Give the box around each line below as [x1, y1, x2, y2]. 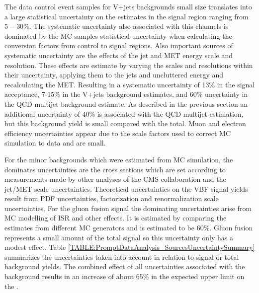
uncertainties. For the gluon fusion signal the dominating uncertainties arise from [4, 203, 252, 213]
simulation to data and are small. [4, 138, 106, 148]
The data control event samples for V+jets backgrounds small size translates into [4, 1, 252, 11]
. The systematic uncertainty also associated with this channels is [29, 21, 229, 31]
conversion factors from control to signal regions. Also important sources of [4, 40, 233, 51]
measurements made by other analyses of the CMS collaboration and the [4, 174, 226, 184]
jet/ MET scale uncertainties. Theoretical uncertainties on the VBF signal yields [4, 183, 248, 194]
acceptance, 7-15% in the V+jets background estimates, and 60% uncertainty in [4, 89, 248, 99]
